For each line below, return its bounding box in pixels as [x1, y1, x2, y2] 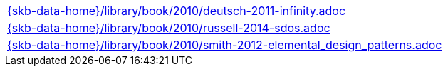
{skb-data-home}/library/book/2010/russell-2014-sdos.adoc [7, 21, 330, 35]
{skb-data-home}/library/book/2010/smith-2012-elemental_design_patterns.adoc [7, 38, 442, 52]
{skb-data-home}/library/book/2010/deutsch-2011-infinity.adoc [7, 4, 346, 18]
